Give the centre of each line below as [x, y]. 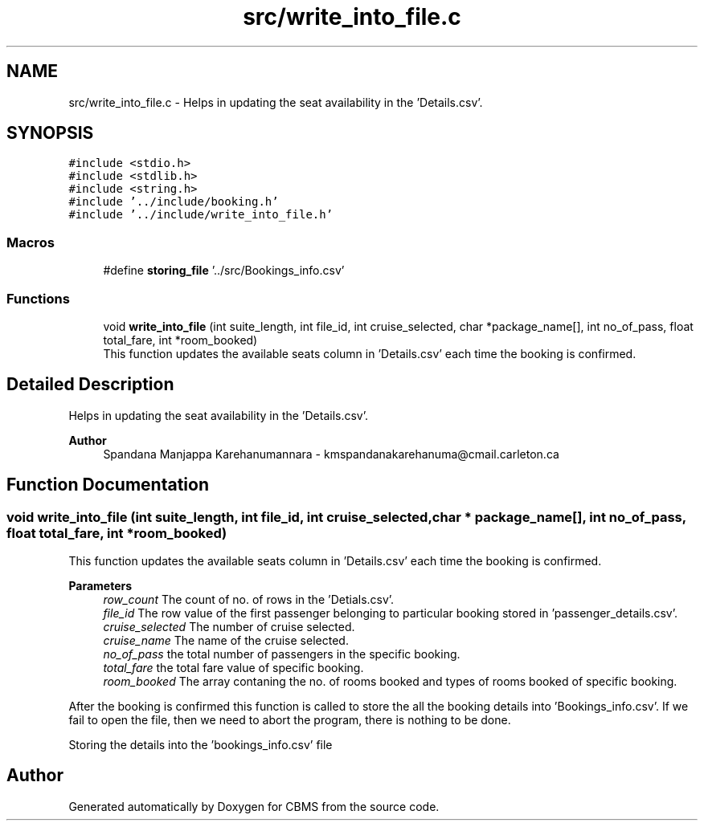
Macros [31, 242]
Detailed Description [90, 385]
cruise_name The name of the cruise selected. [226, 640]
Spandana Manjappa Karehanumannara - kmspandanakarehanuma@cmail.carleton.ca [331, 454]
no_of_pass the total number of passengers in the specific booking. [282, 654]
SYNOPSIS [50, 133]
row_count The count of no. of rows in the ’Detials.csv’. [249, 599]
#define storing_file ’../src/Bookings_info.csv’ [224, 271]
